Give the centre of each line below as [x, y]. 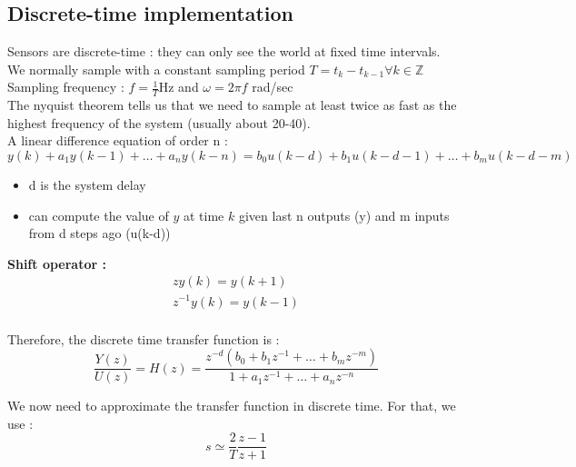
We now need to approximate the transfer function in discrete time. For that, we [232, 406]
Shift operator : [57, 263]
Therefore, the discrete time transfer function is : [144, 338]
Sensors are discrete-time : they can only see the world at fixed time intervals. [224, 51]
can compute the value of [99, 215]
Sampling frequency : [66, 87]
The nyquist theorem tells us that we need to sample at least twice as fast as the [232, 105]
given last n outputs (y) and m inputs [344, 215]
